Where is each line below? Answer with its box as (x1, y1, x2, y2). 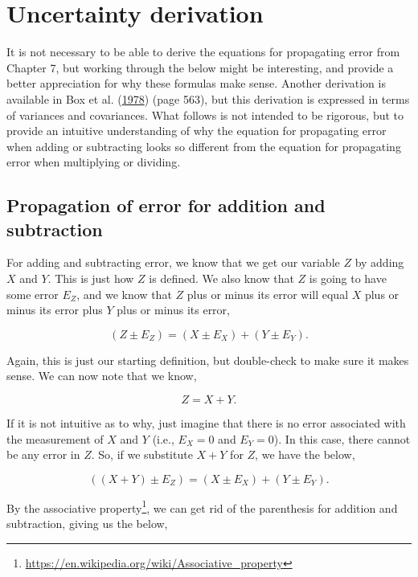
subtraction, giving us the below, (6, 515, 168, 532)
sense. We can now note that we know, (6, 367, 197, 384)
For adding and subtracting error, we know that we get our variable (6, 254, 340, 271)
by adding (354, 254, 404, 271)
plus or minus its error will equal (186, 285, 349, 302)
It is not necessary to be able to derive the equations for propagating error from (6, 43, 400, 60)
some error (6, 285, 59, 302)
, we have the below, (255, 446, 355, 463)
